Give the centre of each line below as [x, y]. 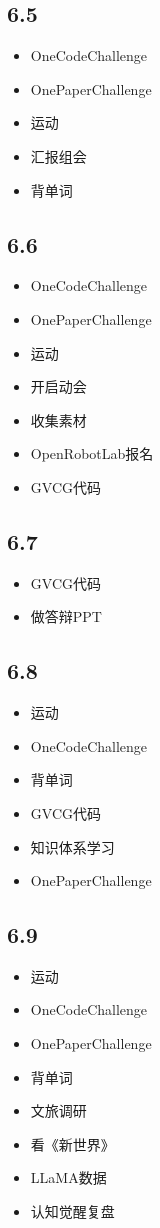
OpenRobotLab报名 [92, 453]
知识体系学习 [72, 846]
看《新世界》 [72, 1143]
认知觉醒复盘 [72, 1211]
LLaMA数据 [68, 1177]
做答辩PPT [66, 616]
